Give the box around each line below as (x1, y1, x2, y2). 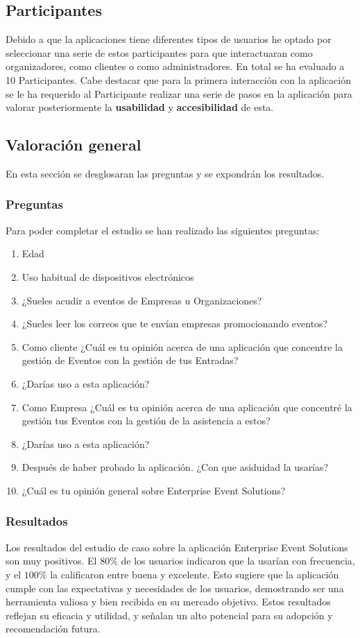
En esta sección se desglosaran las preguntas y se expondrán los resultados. (6, 166, 325, 180)
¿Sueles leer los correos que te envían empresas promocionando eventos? (22, 316, 328, 331)
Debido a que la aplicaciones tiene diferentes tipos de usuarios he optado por (6, 32, 332, 46)
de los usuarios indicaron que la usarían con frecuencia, (121, 553, 355, 568)
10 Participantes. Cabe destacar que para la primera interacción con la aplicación (6, 72, 351, 87)
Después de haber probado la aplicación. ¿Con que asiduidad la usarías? (22, 460, 329, 474)
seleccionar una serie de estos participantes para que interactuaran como (6, 45, 313, 60)
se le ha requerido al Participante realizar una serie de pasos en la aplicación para (6, 86, 352, 101)
